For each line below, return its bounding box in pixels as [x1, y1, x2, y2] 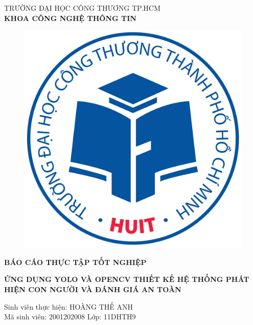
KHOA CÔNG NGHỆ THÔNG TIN [4, 12, 136, 23]
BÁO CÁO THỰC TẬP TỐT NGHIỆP [4, 256, 147, 267]
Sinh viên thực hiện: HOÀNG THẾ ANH [4, 301, 133, 312]
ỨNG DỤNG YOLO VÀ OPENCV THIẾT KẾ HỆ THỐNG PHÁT [4, 274, 249, 285]
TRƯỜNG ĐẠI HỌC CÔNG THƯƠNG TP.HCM [4, 3, 160, 13]
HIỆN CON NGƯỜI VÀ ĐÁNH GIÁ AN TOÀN [4, 283, 181, 294]
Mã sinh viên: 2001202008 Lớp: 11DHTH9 [4, 311, 136, 322]
